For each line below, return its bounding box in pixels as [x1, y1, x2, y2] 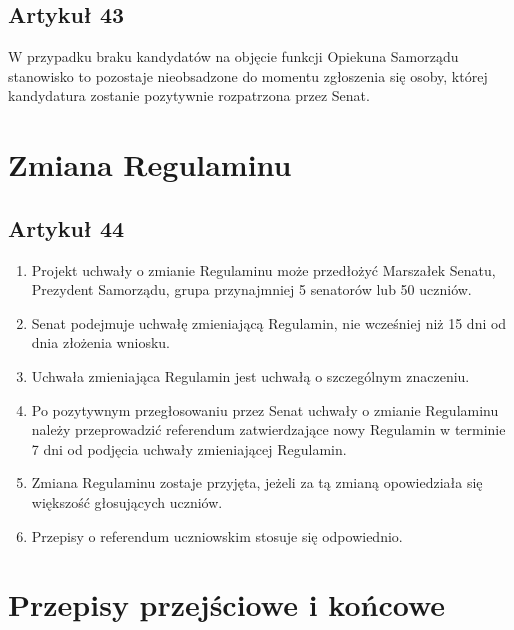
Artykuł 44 [8, 212, 125, 243]
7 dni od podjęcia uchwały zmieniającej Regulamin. [31, 438, 347, 459]
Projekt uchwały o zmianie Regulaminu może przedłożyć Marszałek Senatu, [31, 259, 496, 280]
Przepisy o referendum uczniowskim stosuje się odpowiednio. [31, 525, 403, 546]
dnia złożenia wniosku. [31, 332, 170, 353]
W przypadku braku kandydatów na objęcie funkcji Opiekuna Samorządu [8, 46, 459, 67]
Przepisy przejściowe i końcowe [8, 584, 446, 625]
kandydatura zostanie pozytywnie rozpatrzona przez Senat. [8, 85, 370, 106]
